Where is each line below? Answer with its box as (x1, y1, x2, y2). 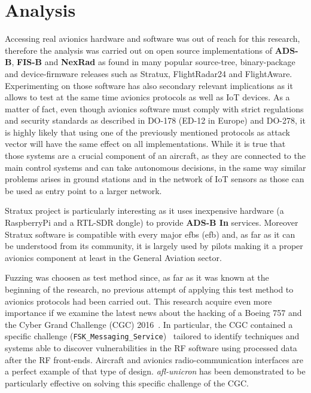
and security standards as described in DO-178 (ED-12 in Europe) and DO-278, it (5, 114, 306, 127)
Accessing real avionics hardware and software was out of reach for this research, (5, 32, 300, 45)
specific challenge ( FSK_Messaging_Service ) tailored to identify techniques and (5, 330, 300, 342)
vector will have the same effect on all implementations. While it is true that (5, 137, 286, 150)
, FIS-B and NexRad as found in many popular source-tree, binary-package (11, 56, 295, 68)
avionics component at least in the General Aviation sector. (5, 251, 222, 263)
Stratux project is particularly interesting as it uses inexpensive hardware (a (5, 204, 284, 217)
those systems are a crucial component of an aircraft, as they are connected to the (5, 149, 306, 162)
